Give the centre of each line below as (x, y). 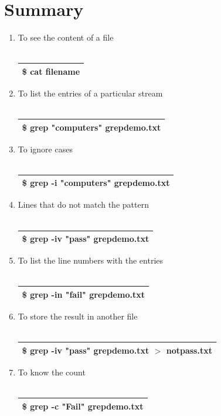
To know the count (52, 372)
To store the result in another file (78, 316)
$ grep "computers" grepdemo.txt (91, 127)
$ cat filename (51, 71)
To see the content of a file (66, 37)
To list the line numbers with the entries (91, 260)
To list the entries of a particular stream (90, 93)
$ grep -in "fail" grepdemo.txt (83, 294)
